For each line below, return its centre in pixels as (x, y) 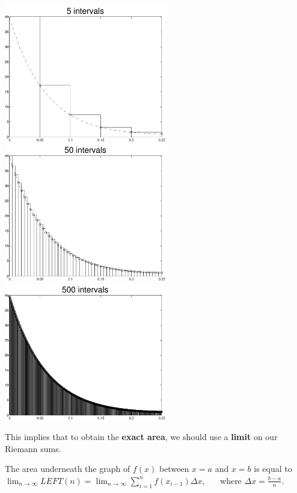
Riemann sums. (33, 448)
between (174, 469)
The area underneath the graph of (68, 469)
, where (222, 480)
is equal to (273, 469)
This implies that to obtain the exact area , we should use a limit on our (141, 437)
